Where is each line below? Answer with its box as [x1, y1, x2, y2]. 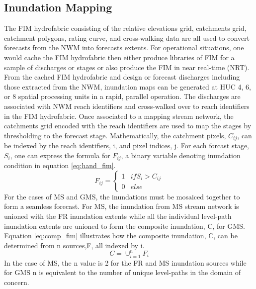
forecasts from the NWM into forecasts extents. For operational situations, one [4, 42, 244, 53]
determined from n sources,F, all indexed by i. [4, 240, 145, 250]
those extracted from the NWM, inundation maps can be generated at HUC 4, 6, [4, 81, 251, 92]
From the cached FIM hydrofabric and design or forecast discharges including [4, 72, 240, 82]
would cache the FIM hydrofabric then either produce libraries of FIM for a [4, 52, 235, 62]
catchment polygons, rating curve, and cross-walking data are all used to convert [4, 32, 250, 43]
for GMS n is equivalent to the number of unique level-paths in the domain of [4, 267, 241, 278]
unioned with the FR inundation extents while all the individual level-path [4, 211, 232, 221]
